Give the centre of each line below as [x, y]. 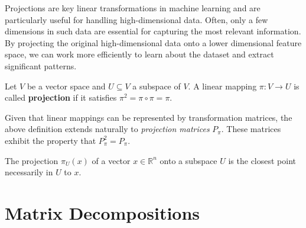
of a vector [111, 160]
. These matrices [251, 129]
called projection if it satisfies [61, 97]
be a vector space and [66, 86]
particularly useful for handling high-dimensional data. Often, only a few [136, 19]
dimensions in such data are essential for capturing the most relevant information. [153, 31]
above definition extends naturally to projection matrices [107, 129]
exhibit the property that [51, 140]
